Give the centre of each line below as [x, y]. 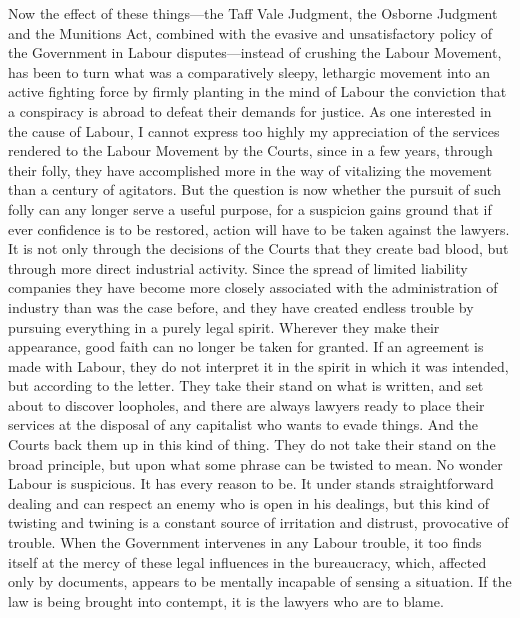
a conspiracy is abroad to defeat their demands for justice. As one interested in [250, 110]
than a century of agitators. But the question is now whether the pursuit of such [255, 189]
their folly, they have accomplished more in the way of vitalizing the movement [250, 169]
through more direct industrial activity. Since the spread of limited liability [238, 267]
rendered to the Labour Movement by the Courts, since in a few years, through [250, 150]
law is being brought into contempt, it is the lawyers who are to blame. [226, 600]
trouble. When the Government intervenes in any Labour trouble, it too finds [245, 542]
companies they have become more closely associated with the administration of [253, 287]
